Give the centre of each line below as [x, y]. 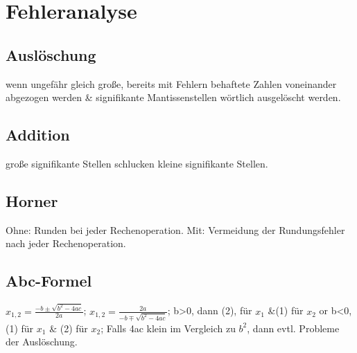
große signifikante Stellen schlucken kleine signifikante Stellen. [137, 163]
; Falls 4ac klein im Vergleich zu [168, 328]
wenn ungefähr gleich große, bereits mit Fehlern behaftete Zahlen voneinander [171, 83]
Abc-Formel [49, 281]
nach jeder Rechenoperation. [66, 243]
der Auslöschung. [42, 342]
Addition [38, 135]
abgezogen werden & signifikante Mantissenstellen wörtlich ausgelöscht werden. [173, 97]
